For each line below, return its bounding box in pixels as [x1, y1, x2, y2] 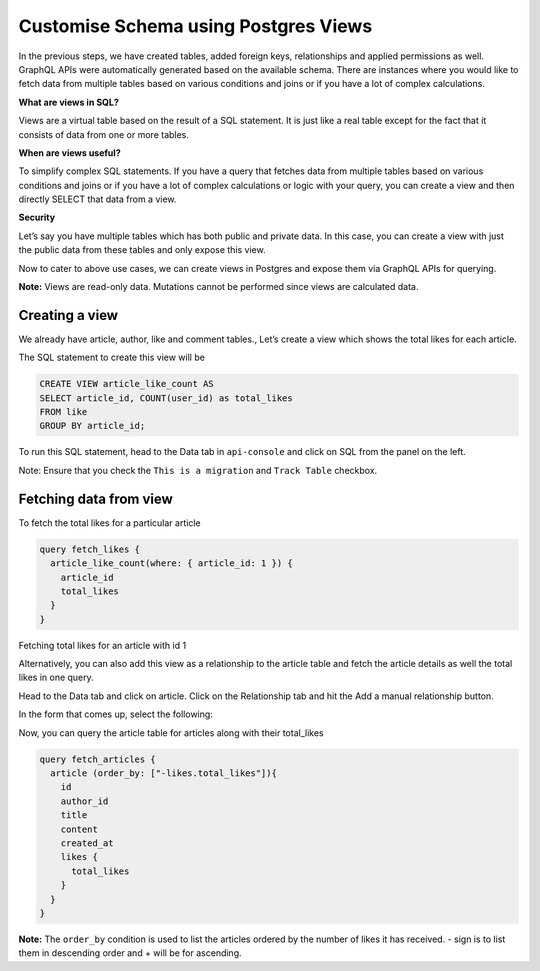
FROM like [39, 406, 88, 418]
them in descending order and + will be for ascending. [18, 947, 242, 959]
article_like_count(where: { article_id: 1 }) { [50, 558, 294, 569]
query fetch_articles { [39, 753, 157, 765]
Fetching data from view [18, 490, 174, 507]
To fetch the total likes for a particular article [18, 516, 201, 529]
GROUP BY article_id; [39, 420, 146, 432]
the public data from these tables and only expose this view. [18, 244, 266, 256]
